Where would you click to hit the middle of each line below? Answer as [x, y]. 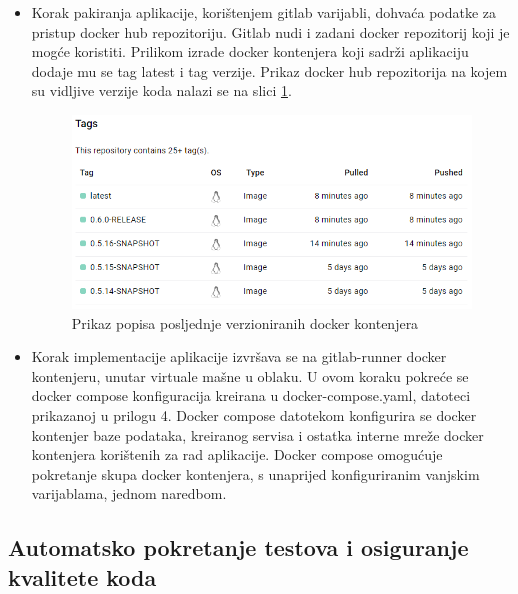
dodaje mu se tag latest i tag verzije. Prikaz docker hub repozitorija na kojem [269, 70]
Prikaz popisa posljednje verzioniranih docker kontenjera [245, 322]
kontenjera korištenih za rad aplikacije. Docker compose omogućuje [237, 454]
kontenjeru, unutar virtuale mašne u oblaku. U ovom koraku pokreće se [250, 375]
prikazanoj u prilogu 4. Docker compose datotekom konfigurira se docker [254, 414]
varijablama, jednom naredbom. [129, 493]
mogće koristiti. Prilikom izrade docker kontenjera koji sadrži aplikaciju [250, 51]
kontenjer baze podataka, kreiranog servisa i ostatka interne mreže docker [257, 434]
